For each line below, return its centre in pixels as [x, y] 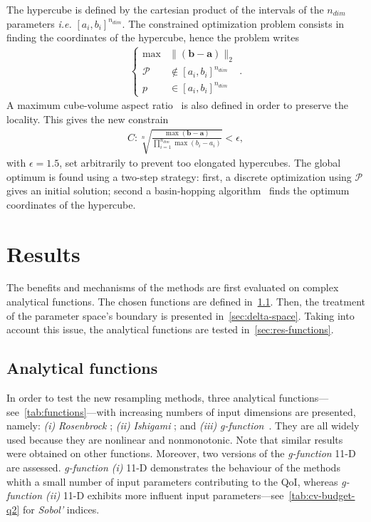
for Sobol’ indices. [61, 509]
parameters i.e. [39, 23]
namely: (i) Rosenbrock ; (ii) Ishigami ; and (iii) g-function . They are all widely [183, 426]
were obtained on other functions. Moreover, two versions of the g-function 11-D [181, 453]
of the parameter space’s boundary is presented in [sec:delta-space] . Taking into [181, 315]
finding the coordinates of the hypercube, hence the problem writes [153, 37]
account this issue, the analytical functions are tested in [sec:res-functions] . [170, 329]
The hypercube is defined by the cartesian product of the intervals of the [165, 9]
